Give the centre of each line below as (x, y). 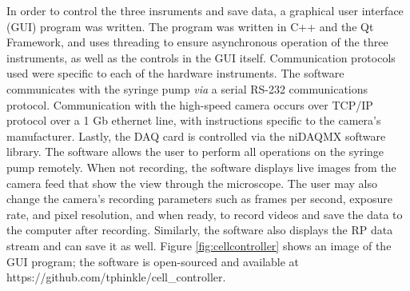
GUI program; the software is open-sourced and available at (153, 261)
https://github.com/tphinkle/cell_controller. (116, 277)
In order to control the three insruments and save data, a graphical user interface (205, 10)
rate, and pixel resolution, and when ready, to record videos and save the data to (205, 214)
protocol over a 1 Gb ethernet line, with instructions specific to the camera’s (194, 120)
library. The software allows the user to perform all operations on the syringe (195, 151)
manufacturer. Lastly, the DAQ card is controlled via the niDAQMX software (196, 136)
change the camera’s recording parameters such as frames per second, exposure (200, 199)
